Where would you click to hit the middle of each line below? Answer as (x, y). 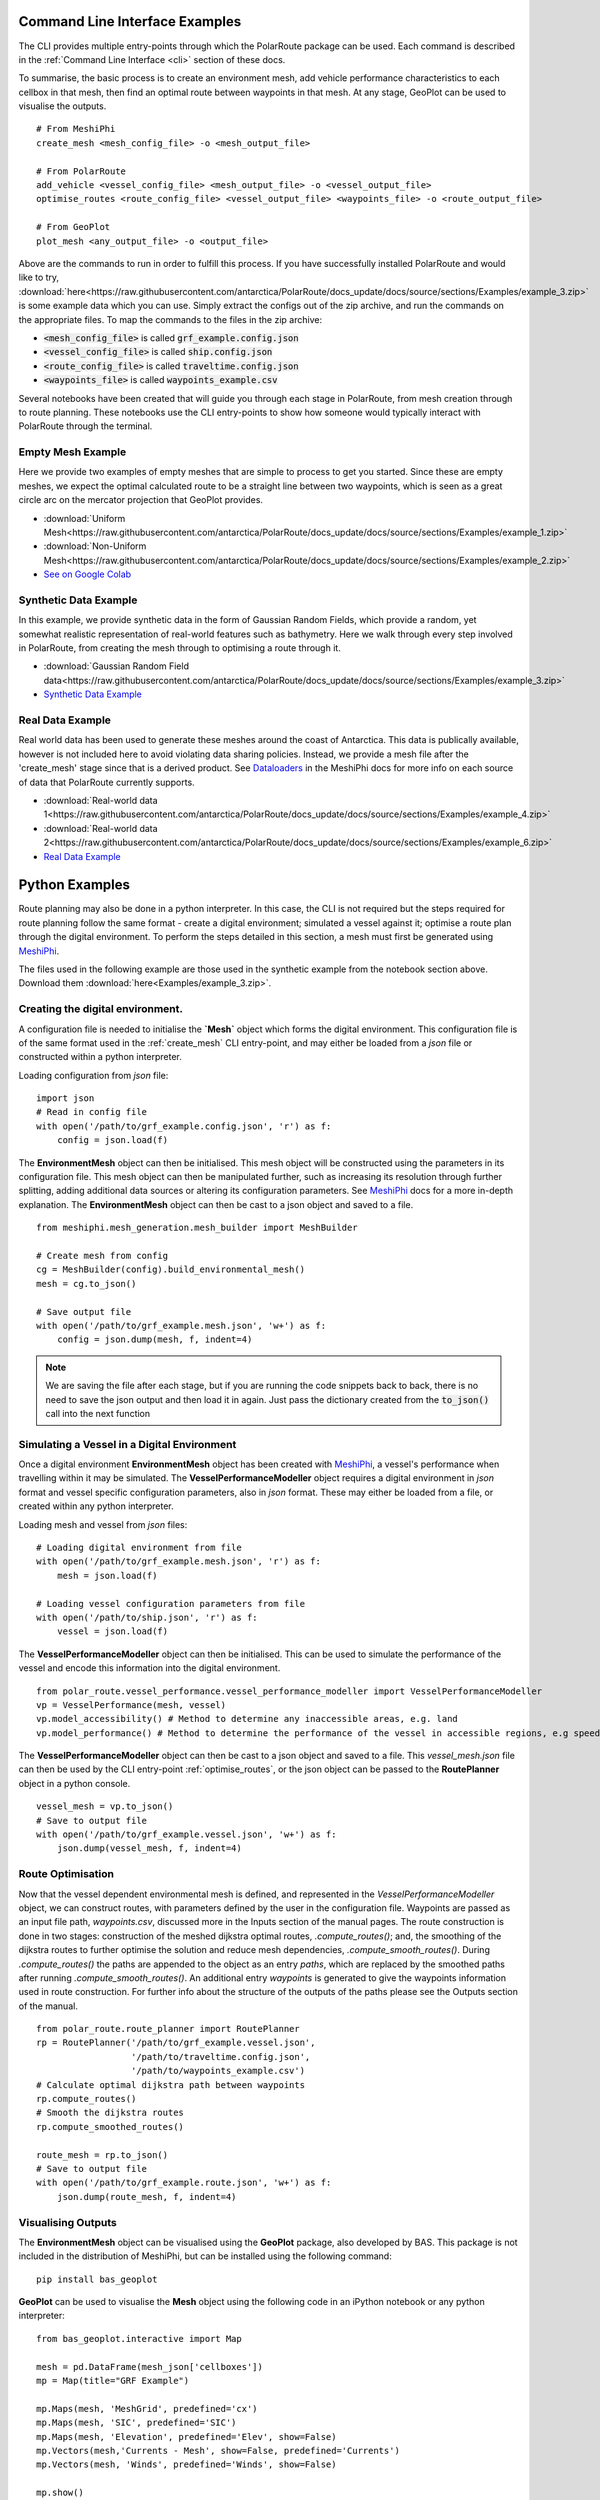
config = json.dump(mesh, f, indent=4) (154, 1339)
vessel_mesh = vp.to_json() (105, 1806)
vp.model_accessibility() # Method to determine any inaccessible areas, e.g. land (247, 1719)
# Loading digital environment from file (139, 1547)
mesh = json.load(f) (107, 1575)
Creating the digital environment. (101, 1009)
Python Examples (74, 885)
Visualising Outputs (67, 2222)
